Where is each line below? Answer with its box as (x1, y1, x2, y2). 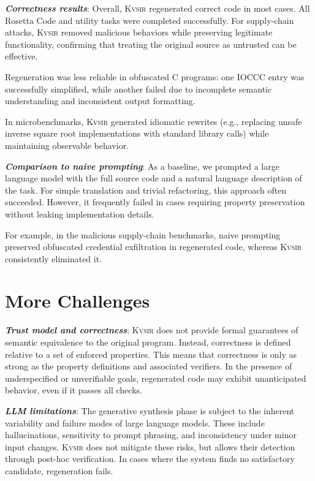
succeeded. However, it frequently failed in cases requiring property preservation (5, 195, 305, 208)
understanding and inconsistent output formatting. (5, 94, 195, 107)
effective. (5, 50, 38, 62)
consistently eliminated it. (5, 252, 102, 265)
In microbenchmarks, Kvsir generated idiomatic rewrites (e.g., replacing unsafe (5, 115, 302, 127)
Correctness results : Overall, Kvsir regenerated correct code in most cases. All (5, 2, 310, 14)
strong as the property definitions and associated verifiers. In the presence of (5, 360, 292, 373)
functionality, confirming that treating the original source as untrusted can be (5, 37, 297, 50)
